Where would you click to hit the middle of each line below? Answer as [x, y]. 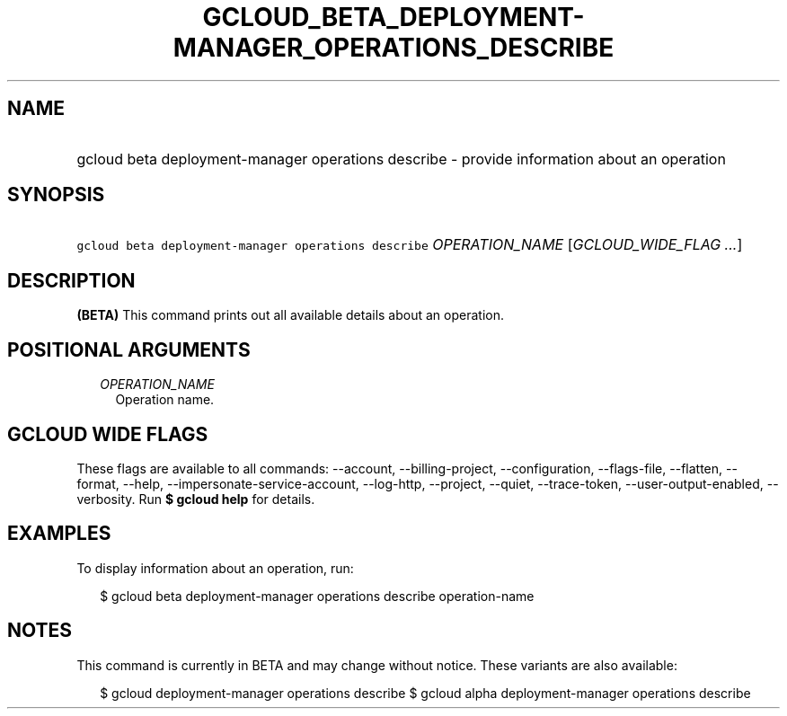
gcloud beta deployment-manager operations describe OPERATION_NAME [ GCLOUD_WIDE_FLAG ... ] [410, 245]
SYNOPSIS [56, 195]
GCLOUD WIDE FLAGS [108, 434]
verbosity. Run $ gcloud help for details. [196, 499]
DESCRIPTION [71, 280]
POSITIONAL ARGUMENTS [129, 349]
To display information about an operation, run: [215, 568]
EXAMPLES [59, 534]
